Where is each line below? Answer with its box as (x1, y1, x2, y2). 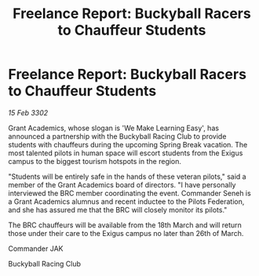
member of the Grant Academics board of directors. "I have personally (8, 180, 236, 189)
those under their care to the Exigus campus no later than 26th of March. (8, 228, 244, 238)
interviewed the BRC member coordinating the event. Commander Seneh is (8, 188, 251, 198)
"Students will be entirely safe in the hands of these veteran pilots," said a (8, 172, 246, 181)
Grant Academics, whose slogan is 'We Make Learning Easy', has (8, 123, 220, 133)
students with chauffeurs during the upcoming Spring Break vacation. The (8, 140, 248, 149)
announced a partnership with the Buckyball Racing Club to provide (8, 131, 227, 141)
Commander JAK (8, 244, 64, 253)
